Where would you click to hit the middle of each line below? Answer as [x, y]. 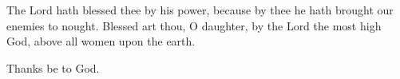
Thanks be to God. [53, 67]
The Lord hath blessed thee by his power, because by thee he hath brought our [200, 10]
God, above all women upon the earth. [101, 41]
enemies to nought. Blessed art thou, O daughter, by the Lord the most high [194, 25]
